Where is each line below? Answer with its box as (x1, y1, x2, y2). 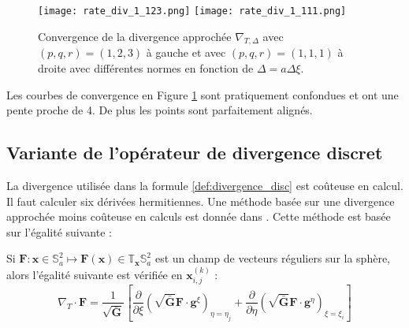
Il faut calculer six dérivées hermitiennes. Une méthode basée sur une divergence (6, 192, 395, 209)
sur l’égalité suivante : (6, 223, 112, 240)
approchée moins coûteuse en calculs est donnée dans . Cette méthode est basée (6, 208, 391, 225)
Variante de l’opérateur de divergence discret (6, 140, 383, 165)
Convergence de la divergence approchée (38, 28, 232, 44)
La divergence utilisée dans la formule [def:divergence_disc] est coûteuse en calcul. (6, 177, 403, 194)
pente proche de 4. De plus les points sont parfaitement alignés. (6, 102, 313, 118)
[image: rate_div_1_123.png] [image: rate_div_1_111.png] (38, 6, 347, 17)
